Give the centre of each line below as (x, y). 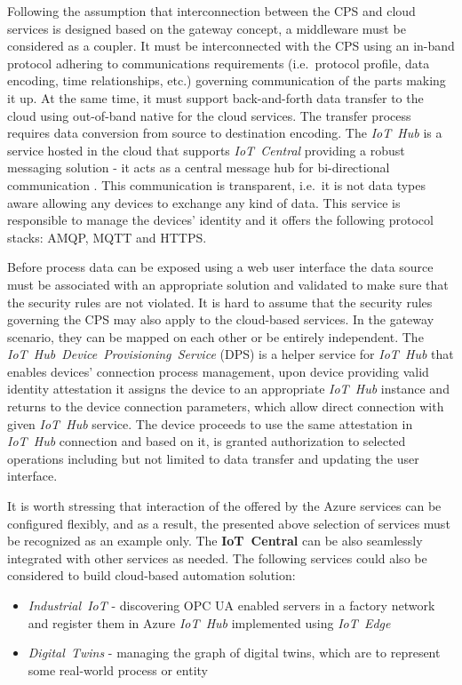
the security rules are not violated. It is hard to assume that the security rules (220, 302)
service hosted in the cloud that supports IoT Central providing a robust (206, 150)
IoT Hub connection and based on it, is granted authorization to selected (207, 441)
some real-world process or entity (118, 669)
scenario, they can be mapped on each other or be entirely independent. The (215, 336)
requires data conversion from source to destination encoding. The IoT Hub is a (225, 133)
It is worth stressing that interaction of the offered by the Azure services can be (224, 506)
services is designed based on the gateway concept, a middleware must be (207, 28)
